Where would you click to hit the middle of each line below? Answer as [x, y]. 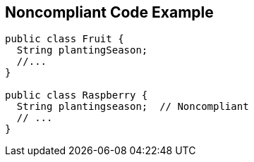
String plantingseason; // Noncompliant [133, 107]
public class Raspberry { [77, 95]
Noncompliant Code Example [109, 12]
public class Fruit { [65, 39]
